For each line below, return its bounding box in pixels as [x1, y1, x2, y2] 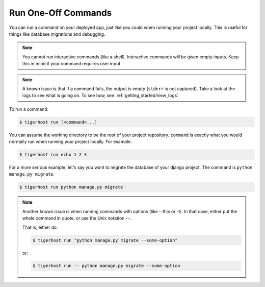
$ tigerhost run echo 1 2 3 [19, 152, 87, 158]
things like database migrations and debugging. [9, 31, 106, 37]
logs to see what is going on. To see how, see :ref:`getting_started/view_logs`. [22, 93, 180, 98]
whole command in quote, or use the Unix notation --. [22, 215, 131, 221]
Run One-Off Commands [9, 7, 112, 18]
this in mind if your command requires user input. [22, 61, 122, 67]
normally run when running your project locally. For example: [9, 139, 132, 144]
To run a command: [9, 106, 49, 112]
